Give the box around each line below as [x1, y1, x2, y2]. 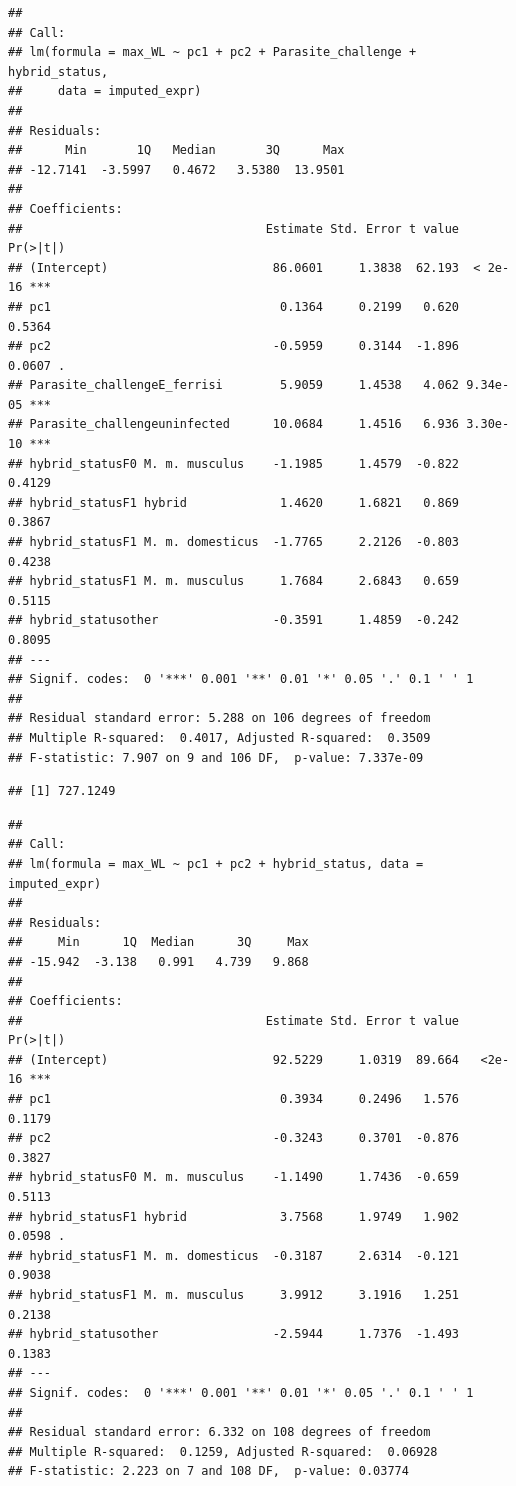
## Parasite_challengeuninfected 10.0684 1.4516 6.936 [8, 417, 460, 432]
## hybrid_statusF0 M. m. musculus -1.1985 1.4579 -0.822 [8, 456, 460, 471]
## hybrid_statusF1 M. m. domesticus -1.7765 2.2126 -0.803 [8, 535, 460, 550]
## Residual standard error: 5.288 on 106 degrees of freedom [8, 711, 431, 726]
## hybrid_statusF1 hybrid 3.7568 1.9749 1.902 [8, 1209, 460, 1224]
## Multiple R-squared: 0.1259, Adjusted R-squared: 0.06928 [8, 1444, 438, 1459]
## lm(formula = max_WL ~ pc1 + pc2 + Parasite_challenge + [8, 45, 417, 60]
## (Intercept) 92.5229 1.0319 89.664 [8, 1052, 460, 1067]
